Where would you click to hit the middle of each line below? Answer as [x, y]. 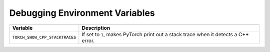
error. [88, 41]
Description [96, 28]
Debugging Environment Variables [82, 13]
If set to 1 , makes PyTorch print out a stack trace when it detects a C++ [165, 34]
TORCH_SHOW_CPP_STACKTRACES [44, 37]
